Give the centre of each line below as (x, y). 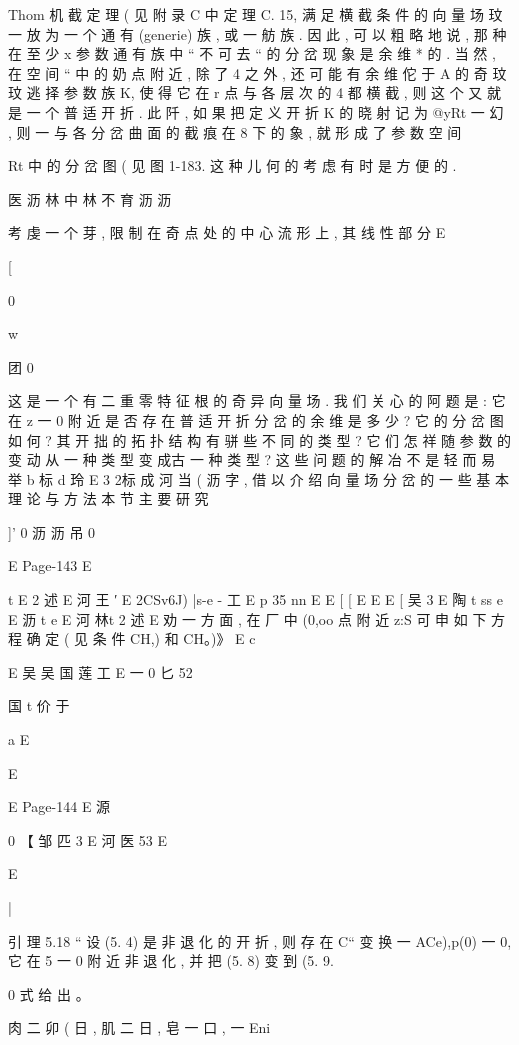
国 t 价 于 (39, 705)
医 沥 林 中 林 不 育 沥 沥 (90, 198)
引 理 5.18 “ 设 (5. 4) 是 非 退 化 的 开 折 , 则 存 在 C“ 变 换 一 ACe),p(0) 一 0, (260, 940)
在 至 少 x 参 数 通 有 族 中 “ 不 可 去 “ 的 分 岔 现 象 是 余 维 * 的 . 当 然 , (252, 53)
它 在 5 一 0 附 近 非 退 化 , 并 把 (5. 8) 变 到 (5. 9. (171, 960)
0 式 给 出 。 (49, 993)
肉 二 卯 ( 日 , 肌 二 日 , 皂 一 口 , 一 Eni (139, 1027)
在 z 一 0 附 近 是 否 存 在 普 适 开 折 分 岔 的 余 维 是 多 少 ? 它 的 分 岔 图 (256, 419)
